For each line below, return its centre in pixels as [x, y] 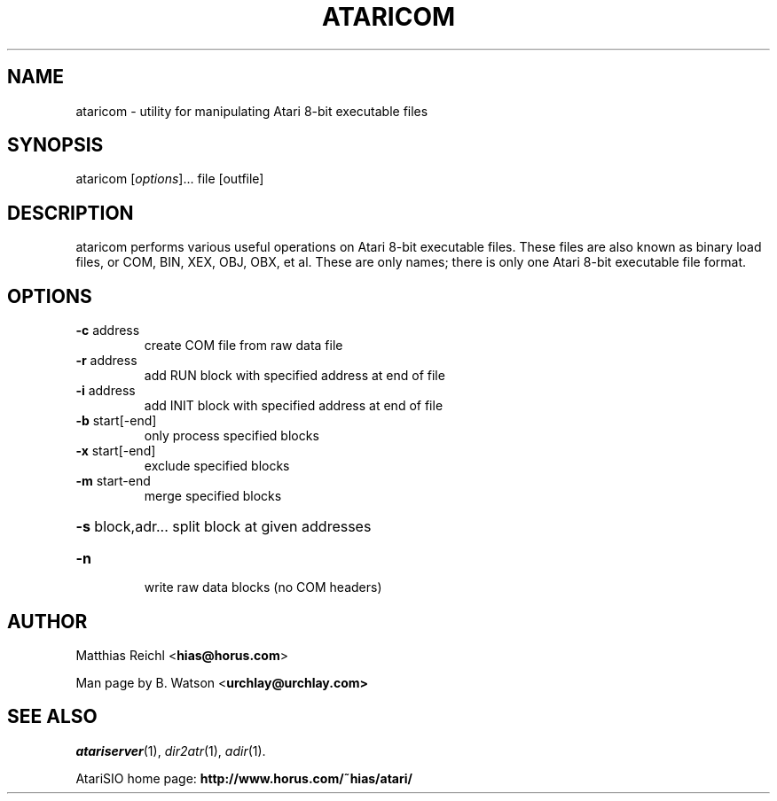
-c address [108, 331]
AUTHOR [47, 621]
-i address [106, 391]
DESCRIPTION [71, 213]
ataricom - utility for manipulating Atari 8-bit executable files [252, 111]
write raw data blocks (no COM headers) [263, 587]
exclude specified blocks [217, 466]
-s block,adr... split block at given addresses [224, 527]
